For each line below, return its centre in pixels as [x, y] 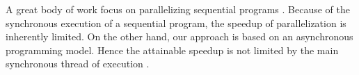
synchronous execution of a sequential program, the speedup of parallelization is [176, 23]
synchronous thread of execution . [78, 64]
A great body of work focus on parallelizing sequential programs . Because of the [178, 9]
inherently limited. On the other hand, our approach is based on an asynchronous [179, 36]
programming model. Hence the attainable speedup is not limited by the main [172, 50]
